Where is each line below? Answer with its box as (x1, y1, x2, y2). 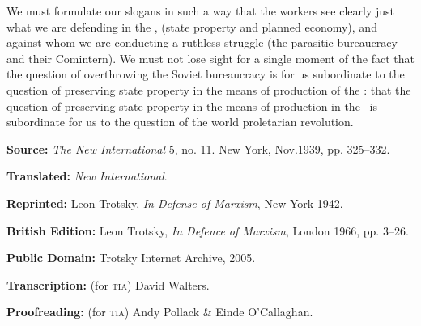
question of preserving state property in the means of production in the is (6, 97, 377, 114)
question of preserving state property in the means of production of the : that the (6, 81, 411, 98)
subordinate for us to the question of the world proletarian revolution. (6, 113, 354, 130)
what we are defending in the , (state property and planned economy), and (6, 18, 377, 35)
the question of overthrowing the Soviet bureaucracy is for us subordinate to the (6, 66, 405, 83)
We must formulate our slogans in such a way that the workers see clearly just (6, 2, 395, 19)
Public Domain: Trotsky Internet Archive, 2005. (6, 249, 256, 266)
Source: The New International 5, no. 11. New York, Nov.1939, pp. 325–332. (6, 140, 390, 157)
